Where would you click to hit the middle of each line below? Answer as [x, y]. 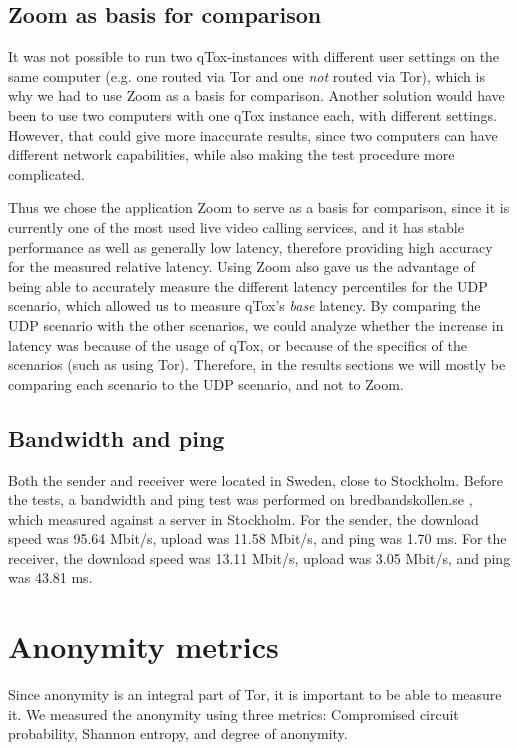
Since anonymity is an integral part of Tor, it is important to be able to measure [255, 694]
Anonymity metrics [143, 646]
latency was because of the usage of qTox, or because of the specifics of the [237, 344]
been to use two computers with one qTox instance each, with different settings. [252, 114]
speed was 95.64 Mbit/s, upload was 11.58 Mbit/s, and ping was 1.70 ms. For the [257, 538]
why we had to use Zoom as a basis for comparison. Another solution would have [256, 95]
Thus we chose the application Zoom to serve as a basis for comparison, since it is [259, 207]
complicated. [46, 173]
